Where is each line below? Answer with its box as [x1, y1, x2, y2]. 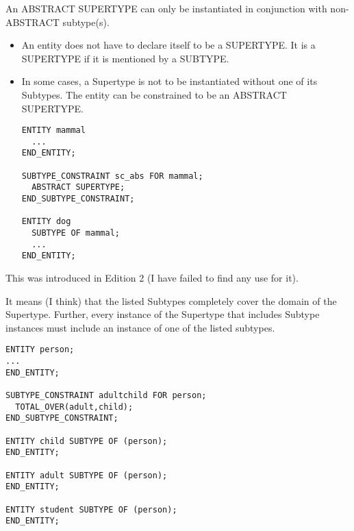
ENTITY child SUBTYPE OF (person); [5, 436, 168, 446]
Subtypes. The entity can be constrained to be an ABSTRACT [21, 87, 287, 101]
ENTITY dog [21, 217, 71, 227]
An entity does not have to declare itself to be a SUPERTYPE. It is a [21, 38, 316, 52]
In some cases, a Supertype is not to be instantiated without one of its [21, 74, 318, 88]
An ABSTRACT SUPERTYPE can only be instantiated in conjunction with [5, 1, 327, 15]
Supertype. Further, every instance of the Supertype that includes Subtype [5, 307, 320, 321]
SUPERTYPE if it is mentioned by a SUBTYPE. [21, 51, 229, 65]
